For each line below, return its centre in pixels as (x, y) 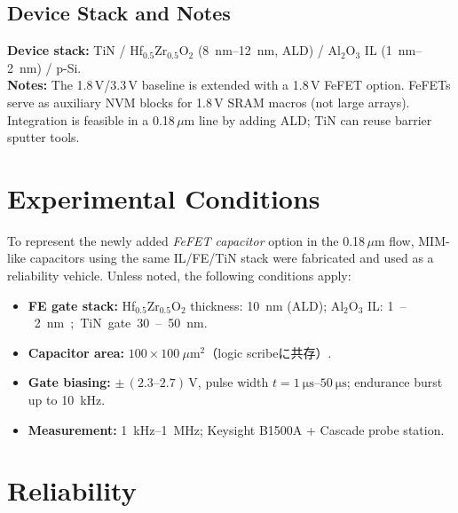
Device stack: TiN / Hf (75, 50)
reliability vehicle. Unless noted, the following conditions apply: (179, 276)
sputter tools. (43, 137)
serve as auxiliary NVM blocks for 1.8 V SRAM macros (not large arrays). (209, 102)
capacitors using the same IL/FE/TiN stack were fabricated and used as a (232, 258)
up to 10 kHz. (67, 400)
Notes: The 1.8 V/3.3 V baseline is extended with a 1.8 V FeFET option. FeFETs (229, 85)
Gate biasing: (69, 382)
